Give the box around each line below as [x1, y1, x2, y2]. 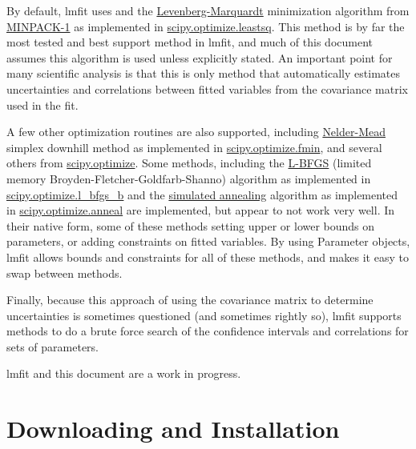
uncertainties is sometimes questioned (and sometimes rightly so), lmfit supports [6, 307, 402, 323]
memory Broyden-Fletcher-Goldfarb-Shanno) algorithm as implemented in [6, 170, 371, 186]
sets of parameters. [6, 338, 99, 355]
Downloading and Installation [6, 412, 340, 445]
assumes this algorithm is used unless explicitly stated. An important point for [6, 49, 393, 66]
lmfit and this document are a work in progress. [6, 365, 241, 382]
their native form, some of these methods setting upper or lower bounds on [6, 217, 375, 234]
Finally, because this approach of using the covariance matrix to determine [6, 291, 374, 308]
